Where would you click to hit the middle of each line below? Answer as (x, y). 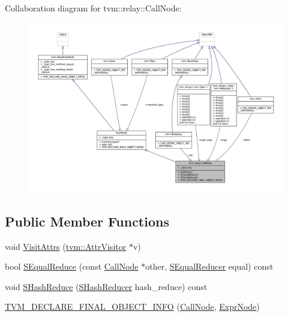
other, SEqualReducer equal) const (209, 266)
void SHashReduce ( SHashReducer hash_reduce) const (106, 286)
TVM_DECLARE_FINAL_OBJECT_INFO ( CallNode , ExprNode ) (132, 307)
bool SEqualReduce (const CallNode (72, 266)
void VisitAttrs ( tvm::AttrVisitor (66, 246)
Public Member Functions (87, 221)
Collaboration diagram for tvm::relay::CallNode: (93, 8)
